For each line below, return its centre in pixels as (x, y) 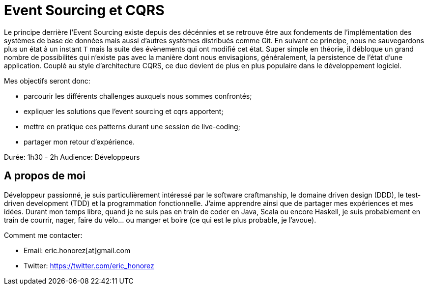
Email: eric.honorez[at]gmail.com (77, 250)
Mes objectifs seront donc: (47, 81)
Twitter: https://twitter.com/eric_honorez (89, 265)
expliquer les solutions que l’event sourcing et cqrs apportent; (124, 111)
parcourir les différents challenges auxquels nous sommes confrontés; (138, 96)
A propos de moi (45, 176)
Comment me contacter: (43, 235)
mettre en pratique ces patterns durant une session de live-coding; (132, 126)
